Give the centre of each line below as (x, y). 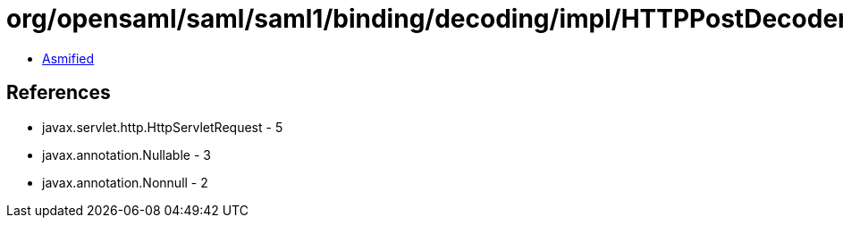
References (59, 93)
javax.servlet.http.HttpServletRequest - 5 (163, 127)
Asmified (68, 58)
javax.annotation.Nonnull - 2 (125, 182)
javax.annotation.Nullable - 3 (126, 154)
